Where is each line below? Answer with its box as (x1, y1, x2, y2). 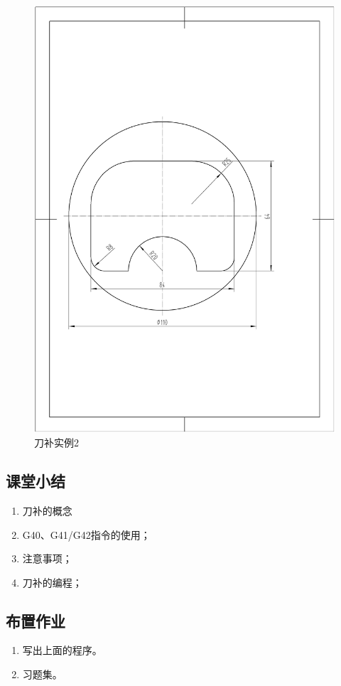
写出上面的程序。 (22, 643, 102, 658)
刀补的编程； (22, 574, 82, 589)
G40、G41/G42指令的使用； (22, 527, 151, 542)
